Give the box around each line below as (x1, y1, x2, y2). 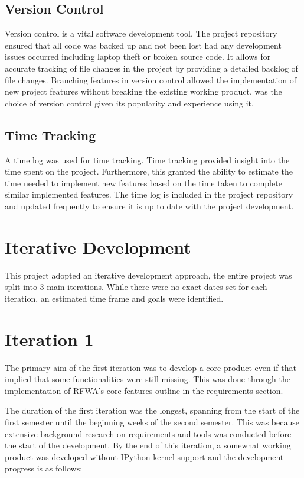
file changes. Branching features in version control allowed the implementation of (5, 73, 297, 86)
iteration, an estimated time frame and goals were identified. (5, 292, 224, 304)
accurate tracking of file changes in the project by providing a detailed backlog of (5, 62, 298, 74)
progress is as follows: (5, 462, 83, 474)
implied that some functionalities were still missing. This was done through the (5, 373, 290, 385)
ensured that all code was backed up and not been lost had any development (5, 38, 282, 51)
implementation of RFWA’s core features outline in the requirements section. (5, 384, 283, 396)
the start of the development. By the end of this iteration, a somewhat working (5, 439, 291, 451)
